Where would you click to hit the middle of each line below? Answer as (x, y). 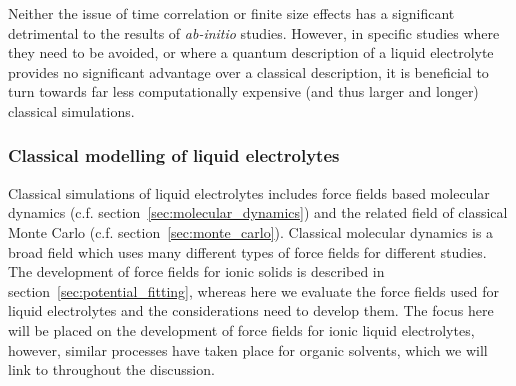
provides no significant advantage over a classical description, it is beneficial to (248, 71)
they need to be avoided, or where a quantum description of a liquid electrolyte (251, 52)
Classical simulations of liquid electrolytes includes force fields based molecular (249, 192)
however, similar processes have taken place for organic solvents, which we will (248, 349)
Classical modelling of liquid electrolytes (174, 155)
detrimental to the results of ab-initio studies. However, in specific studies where (254, 32)
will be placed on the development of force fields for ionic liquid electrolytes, (241, 329)
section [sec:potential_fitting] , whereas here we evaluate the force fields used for (253, 290)
